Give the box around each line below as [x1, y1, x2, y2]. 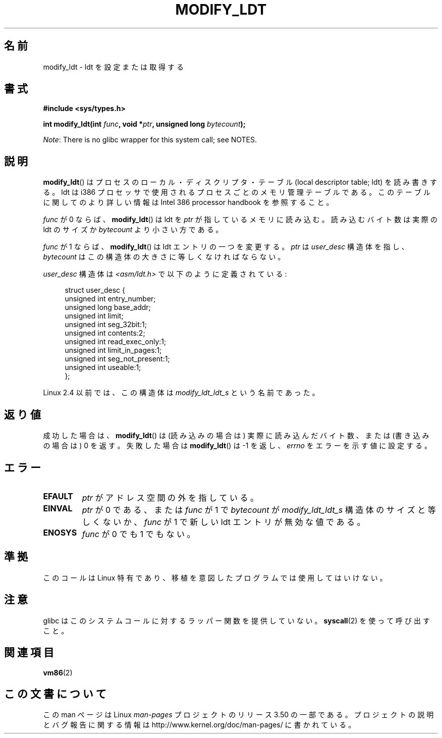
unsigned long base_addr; [65, 303, 151, 312]
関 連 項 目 [4, 646, 54, 659]
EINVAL [43, 503, 73, 513]
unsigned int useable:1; [65, 363, 141, 372]
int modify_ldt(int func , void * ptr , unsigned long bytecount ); [43, 120, 246, 129]
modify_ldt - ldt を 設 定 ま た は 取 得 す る [43, 62, 184, 71]
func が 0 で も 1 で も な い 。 [82, 529, 195, 539]
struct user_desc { [65, 286, 125, 295]
